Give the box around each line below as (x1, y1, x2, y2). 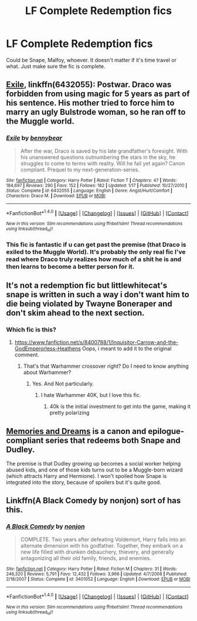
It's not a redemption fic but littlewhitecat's (6, 280, 168, 290)
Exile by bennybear (6, 134, 63, 142)
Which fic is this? (6, 325, 57, 334)
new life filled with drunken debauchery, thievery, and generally (20, 548, 174, 555)
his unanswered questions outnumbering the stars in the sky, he (20, 154, 176, 161)
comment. (14, 351, 39, 358)
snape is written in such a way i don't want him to (6, 289, 189, 300)
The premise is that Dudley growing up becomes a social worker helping (6, 460, 181, 467)
